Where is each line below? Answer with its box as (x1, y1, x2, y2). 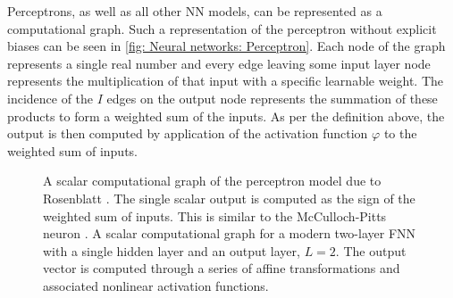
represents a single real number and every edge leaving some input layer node (7, 54, 431, 72)
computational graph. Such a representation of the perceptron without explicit (7, 19, 437, 37)
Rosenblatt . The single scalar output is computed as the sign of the (43, 188, 415, 207)
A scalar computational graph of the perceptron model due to (43, 171, 382, 190)
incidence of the (7, 88, 94, 107)
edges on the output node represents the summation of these (106, 88, 438, 107)
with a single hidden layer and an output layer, (43, 241, 300, 260)
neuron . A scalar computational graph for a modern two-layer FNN (43, 224, 416, 243)
